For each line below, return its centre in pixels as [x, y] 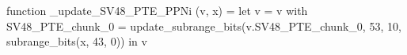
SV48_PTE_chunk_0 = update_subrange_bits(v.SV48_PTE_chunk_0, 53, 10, [204, 26]
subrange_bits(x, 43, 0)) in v [77, 41]
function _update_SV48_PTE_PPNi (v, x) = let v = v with [157, 10]
